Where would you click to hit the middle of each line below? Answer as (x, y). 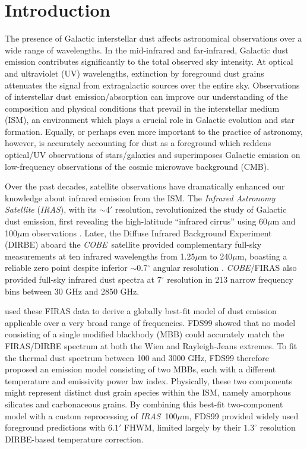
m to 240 (216, 256)
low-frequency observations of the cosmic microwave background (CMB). (137, 166)
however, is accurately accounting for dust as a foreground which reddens (138, 143)
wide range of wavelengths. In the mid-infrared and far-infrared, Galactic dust (147, 50)
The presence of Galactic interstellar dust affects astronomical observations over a (153, 38)
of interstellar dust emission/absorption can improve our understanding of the (146, 97)
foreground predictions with (55, 427)
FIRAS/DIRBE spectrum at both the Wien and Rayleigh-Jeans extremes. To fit (151, 345)
